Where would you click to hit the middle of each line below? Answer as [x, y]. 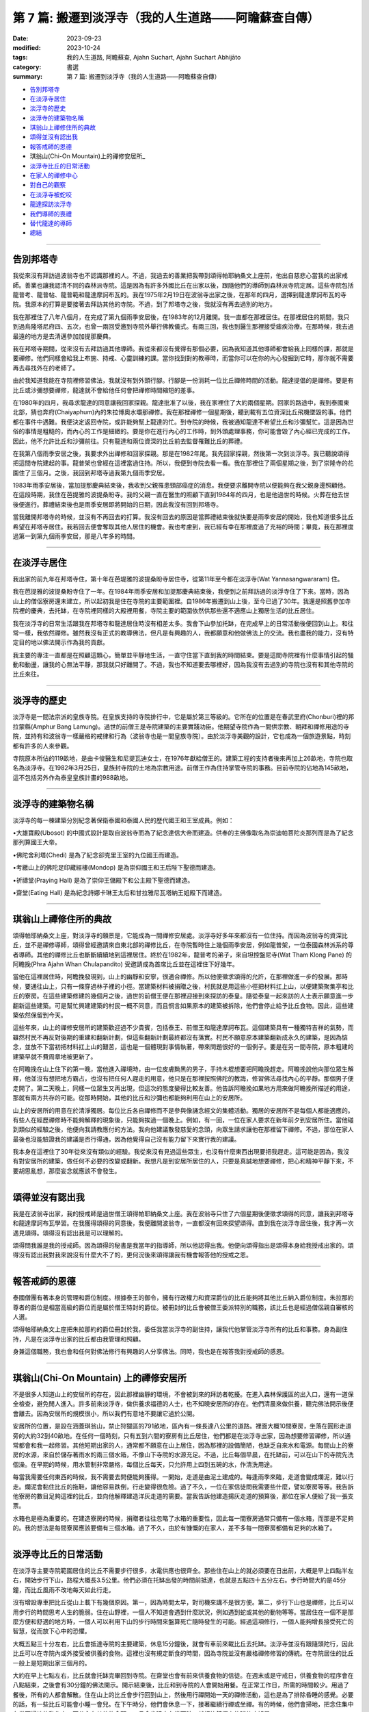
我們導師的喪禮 [51, 214]
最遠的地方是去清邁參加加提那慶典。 [64, 336]
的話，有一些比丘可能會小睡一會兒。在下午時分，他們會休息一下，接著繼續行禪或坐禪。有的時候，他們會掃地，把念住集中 [183, 1704]
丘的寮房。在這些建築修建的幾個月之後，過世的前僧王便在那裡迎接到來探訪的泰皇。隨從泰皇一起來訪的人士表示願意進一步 [183, 996]
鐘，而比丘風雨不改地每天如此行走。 [64, 1589]
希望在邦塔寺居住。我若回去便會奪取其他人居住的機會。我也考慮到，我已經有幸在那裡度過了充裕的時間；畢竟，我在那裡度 [183, 527]
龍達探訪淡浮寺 [51, 204]
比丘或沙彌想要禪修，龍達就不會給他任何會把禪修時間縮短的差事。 [105, 390]
